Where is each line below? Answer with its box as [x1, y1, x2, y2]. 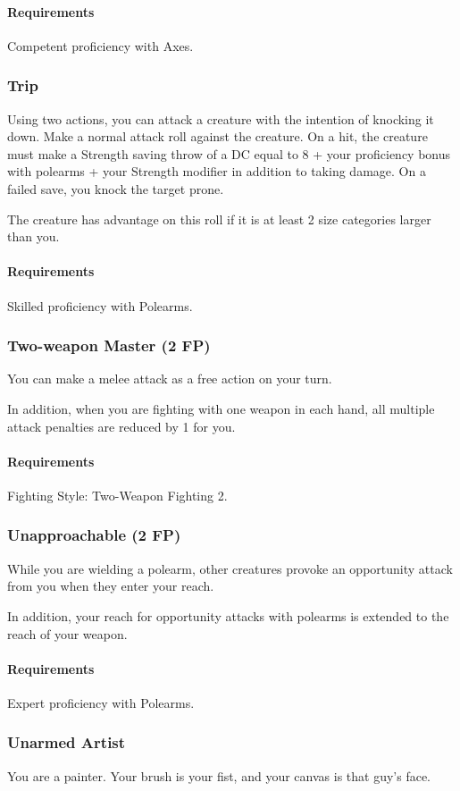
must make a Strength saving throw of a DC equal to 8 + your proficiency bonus [7, 144, 451, 163]
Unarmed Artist [7, 731, 126, 753]
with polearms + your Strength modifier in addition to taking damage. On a [7, 162, 426, 181]
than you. [7, 227, 60, 246]
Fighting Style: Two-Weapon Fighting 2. [7, 485, 228, 504]
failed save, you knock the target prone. [7, 179, 224, 198]
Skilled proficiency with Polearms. [7, 296, 193, 315]
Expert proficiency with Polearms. [7, 693, 195, 711]
